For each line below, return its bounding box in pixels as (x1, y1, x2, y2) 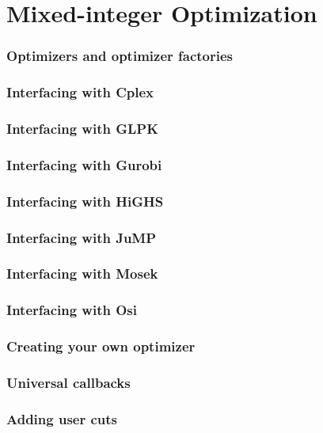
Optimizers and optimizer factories (6, 46, 234, 66)
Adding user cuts (6, 408, 118, 428)
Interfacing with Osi (6, 300, 137, 320)
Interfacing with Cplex (6, 82, 154, 102)
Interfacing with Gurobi (6, 154, 162, 174)
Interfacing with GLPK (6, 118, 158, 138)
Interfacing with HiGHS (6, 191, 164, 211)
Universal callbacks (6, 372, 131, 392)
